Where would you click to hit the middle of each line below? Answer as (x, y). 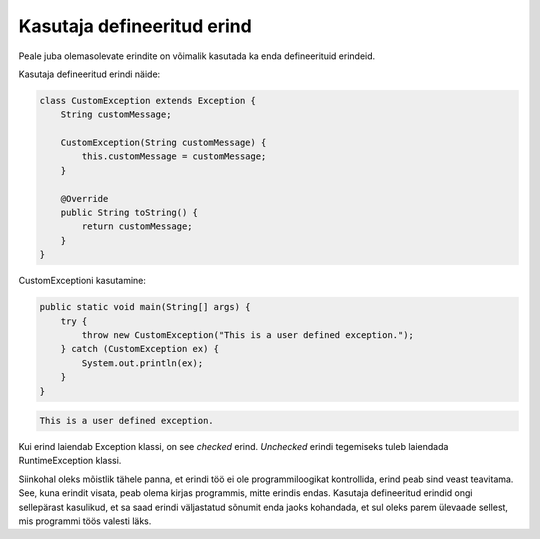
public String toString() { (129, 213)
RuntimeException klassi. (70, 461)
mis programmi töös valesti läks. (85, 521)
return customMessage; (137, 226)
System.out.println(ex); (142, 363)
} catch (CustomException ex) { (140, 349)
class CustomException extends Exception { (148, 100)
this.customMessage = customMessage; (174, 156)
